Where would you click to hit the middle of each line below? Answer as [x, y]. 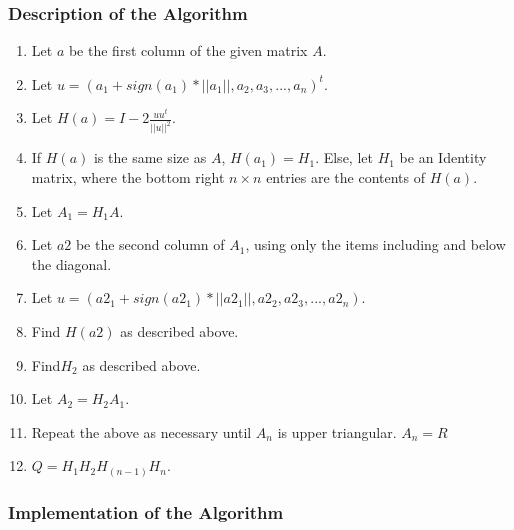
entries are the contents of [346, 176]
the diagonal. [71, 263]
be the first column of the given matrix [188, 50]
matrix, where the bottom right [128, 176]
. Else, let [344, 157]
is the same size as [150, 157]
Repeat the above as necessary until [141, 431]
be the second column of [150, 244]
